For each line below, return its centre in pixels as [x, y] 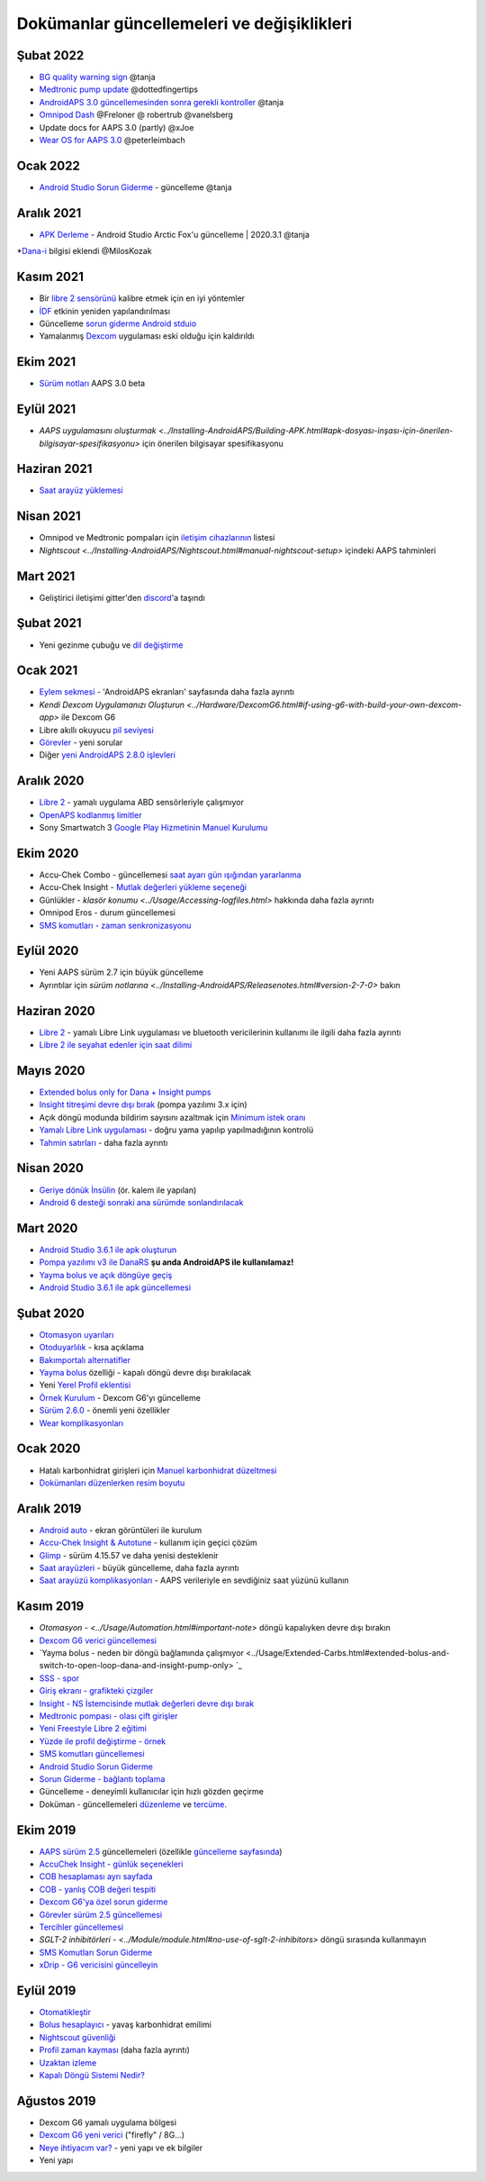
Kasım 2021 [50, 277]
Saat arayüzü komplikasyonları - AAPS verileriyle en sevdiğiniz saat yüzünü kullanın [194, 1580]
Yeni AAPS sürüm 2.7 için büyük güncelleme [121, 972]
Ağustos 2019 [56, 2100]
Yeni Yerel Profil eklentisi [85, 1385]
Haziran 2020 [56, 1010]
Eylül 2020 [48, 951]
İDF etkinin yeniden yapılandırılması [105, 311]
